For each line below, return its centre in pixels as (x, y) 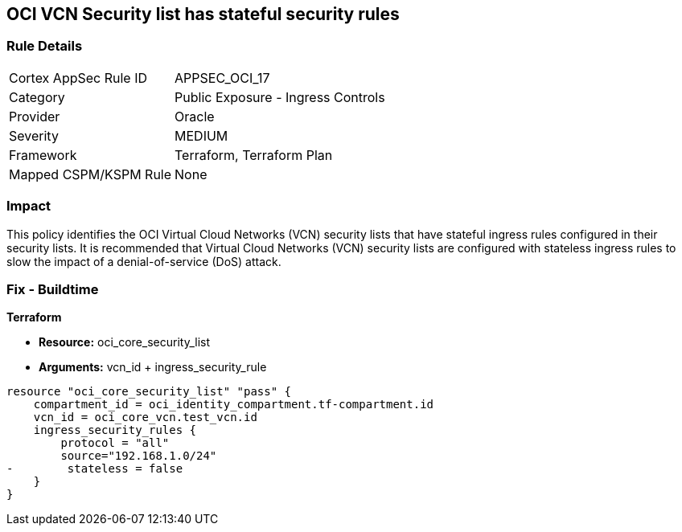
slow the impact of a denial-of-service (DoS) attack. (144, 261)
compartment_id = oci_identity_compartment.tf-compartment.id (234, 405)
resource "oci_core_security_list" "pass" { (149, 392)
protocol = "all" (115, 443)
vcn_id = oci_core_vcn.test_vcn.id (145, 417)
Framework (43, 155)
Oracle (195, 116)
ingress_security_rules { (115, 430)
